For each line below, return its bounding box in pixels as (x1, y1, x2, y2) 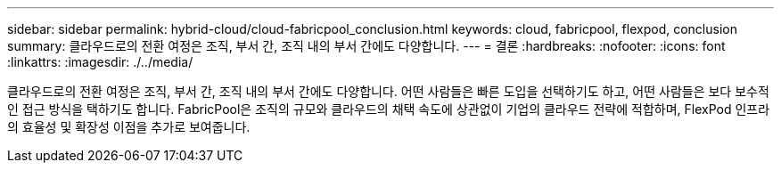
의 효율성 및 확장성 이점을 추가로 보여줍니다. (7, 119, 251, 134)
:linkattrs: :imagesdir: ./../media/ (7, 54, 193, 69)
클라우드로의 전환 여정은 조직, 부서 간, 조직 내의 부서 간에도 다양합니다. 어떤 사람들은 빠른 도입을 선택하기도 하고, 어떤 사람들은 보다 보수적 (7, 84, 769, 99)
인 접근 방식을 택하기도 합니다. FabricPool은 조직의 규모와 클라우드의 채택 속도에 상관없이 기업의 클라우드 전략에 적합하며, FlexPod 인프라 (7, 101, 770, 117)
